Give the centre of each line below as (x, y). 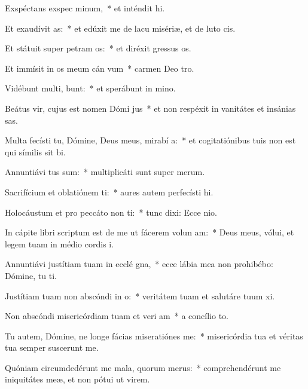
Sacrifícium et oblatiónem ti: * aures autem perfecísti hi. (109, 192)
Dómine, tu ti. (31, 275)
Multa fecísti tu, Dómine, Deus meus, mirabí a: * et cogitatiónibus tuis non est (150, 140)
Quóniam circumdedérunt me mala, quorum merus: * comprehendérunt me (143, 367)
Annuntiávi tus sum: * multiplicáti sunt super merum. (105, 172)
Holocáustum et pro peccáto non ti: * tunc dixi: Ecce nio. (111, 212)
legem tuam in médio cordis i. (60, 243)
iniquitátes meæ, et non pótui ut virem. (77, 379)
